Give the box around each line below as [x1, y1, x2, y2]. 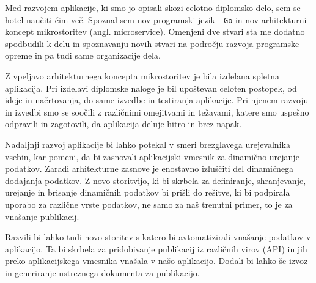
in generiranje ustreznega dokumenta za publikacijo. [5, 266, 200, 279]
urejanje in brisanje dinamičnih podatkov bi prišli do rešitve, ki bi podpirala [5, 186, 290, 199]
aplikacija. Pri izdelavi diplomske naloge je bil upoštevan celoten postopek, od [5, 81, 297, 94]
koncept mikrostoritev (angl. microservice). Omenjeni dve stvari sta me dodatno [5, 25, 305, 38]
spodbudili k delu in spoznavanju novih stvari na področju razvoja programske [5, 37, 299, 50]
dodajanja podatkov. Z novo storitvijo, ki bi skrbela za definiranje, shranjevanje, [5, 174, 306, 186]
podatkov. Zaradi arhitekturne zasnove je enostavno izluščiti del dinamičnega [5, 162, 294, 175]
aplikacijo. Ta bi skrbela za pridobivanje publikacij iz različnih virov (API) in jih [5, 242, 307, 255]
